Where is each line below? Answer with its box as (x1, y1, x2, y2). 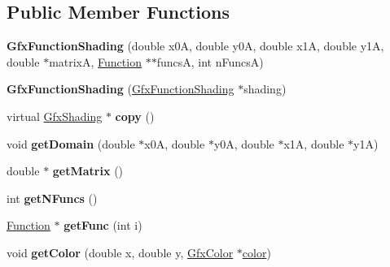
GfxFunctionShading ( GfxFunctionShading (7, 80, 234, 97)
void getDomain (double (7, 135, 135, 152)
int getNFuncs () (7, 189, 98, 206)
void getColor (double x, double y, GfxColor (7, 243, 234, 261)
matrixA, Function (49, 53, 142, 70)
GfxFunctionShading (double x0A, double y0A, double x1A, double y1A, (7, 37, 384, 54)
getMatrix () (52, 162, 124, 179)
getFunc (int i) (64, 217, 142, 234)
